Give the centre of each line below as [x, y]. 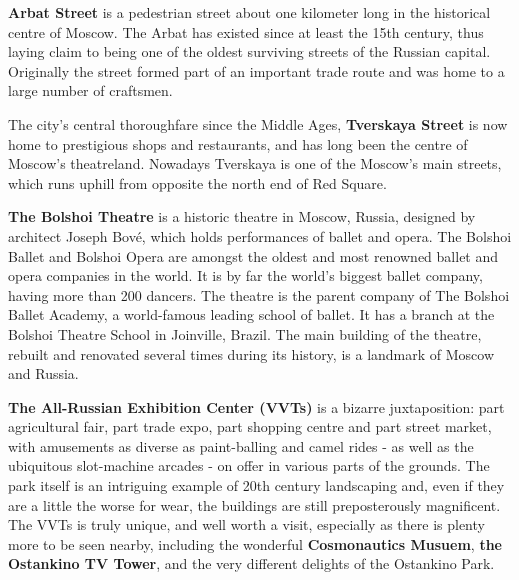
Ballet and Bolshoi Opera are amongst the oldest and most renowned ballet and [253, 255]
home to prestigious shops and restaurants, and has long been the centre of [238, 143]
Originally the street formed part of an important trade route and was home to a [256, 70]
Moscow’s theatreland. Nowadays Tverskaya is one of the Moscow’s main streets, [255, 163]
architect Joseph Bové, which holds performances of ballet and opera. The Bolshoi [260, 235]
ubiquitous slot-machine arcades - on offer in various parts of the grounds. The [249, 465]
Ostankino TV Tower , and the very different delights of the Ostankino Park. [251, 563]
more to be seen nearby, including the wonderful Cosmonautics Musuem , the [255, 543]
